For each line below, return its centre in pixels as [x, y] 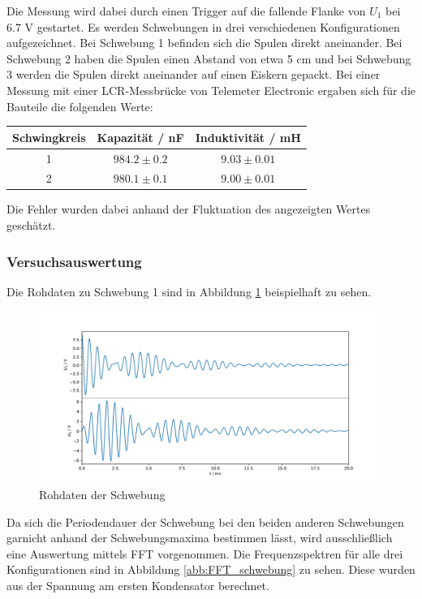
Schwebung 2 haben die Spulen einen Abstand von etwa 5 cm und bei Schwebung [209, 58]
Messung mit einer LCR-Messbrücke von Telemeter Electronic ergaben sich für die [211, 90]
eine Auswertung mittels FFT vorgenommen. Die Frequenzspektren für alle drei [205, 553]
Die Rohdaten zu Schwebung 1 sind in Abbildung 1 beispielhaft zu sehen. [189, 291]
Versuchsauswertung [74, 261]
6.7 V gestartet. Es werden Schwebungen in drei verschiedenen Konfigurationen [203, 26]
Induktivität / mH [248, 137]
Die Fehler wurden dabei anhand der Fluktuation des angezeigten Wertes [189, 209]
